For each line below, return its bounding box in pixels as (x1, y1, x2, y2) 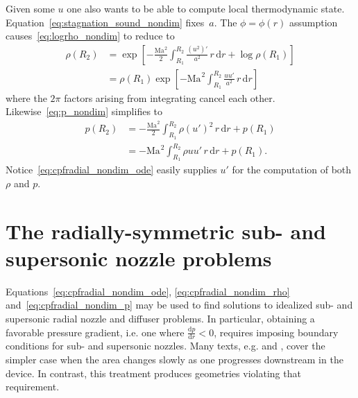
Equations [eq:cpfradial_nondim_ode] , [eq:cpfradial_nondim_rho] (6, 284, 290, 298)
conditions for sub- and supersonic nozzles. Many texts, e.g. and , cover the (6, 338, 325, 353)
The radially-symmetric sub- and (6, 216, 327, 245)
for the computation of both (232, 162, 352, 177)
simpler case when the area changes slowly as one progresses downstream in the (6, 352, 343, 366)
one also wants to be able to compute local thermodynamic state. (67, 1, 345, 15)
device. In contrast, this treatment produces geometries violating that (6, 365, 301, 380)
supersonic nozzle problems (6, 243, 272, 272)
